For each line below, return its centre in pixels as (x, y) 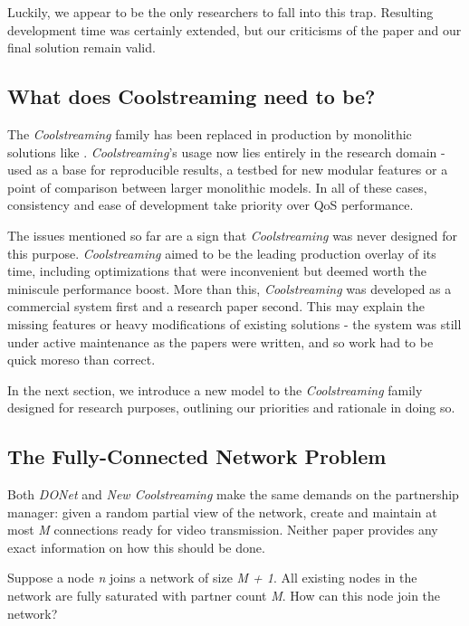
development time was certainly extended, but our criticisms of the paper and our (234, 29)
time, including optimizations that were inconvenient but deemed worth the (217, 271)
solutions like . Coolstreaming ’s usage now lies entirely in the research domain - (226, 152)
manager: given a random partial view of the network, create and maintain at (222, 512)
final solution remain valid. (81, 47)
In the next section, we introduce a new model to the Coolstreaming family (215, 389)
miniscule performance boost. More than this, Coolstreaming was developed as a (230, 288)
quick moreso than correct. (81, 360)
